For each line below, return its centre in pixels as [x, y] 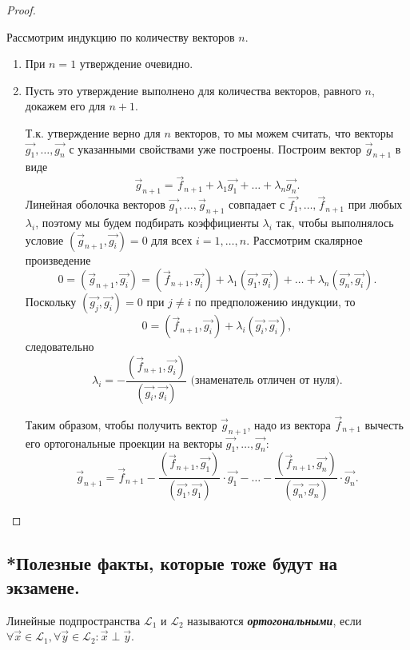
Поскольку [51, 302]
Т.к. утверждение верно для [93, 132]
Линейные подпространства [74, 620]
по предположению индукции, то [275, 302]
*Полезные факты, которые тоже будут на [172, 563]
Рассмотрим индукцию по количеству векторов [121, 36]
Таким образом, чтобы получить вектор [121, 424]
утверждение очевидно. [136, 64]
